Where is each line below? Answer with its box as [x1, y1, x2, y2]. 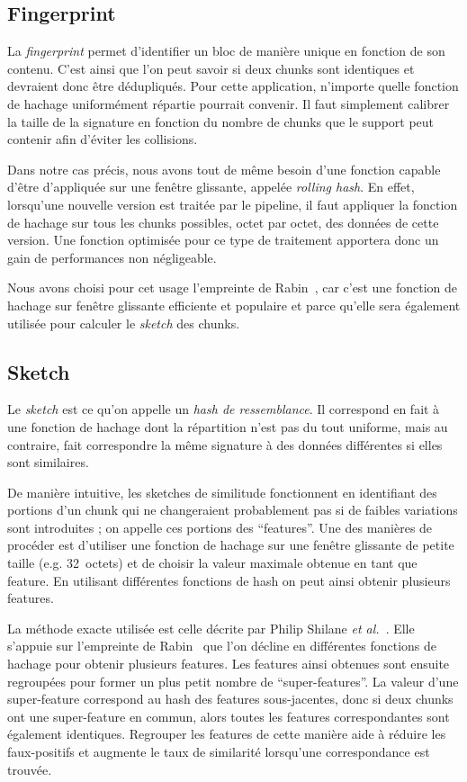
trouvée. [7, 760, 52, 778]
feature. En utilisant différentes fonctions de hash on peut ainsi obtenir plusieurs [7, 571, 451, 589]
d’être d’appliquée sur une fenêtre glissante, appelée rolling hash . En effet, [7, 177, 415, 196]
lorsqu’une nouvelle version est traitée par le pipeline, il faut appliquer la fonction [7, 194, 458, 213]
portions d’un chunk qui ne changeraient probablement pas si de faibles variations [7, 500, 458, 519]
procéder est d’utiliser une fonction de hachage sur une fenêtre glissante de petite [7, 535, 454, 554]
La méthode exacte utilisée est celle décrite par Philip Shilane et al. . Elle [7, 618, 415, 637]
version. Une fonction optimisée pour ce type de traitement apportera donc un [7, 230, 439, 249]
